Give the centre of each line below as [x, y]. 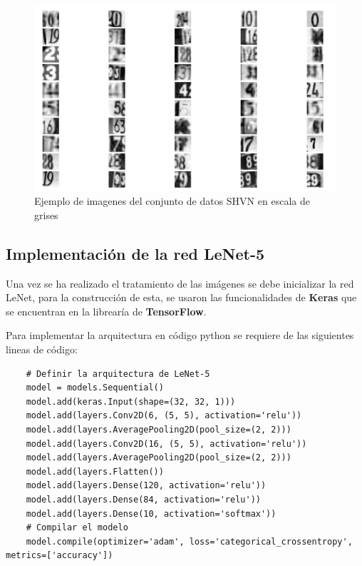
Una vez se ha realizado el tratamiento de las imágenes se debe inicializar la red [180, 283]
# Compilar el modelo [77, 528]
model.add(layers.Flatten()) [95, 471]
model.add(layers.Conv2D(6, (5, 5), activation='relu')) [164, 416]
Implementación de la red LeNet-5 [135, 253]
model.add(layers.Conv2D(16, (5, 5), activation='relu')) [166, 444]
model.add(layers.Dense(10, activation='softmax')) [151, 514]
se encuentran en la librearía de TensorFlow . [106, 311]
